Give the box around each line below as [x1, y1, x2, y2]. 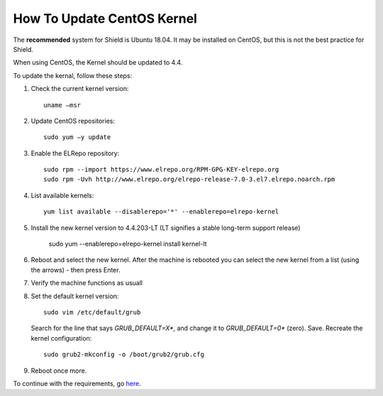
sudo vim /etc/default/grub [43, 308, 141, 316]
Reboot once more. [30, 366, 87, 375]
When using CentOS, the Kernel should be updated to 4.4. [13, 58, 183, 67]
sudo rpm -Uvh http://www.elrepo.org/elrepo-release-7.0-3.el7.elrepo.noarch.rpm [43, 175, 335, 184]
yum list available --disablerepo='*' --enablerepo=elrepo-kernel [43, 208, 279, 216]
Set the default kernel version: [30, 292, 119, 300]
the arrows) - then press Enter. [30, 265, 121, 274]
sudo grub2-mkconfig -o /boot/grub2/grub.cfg [43, 351, 205, 358]
